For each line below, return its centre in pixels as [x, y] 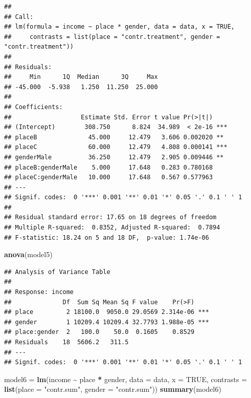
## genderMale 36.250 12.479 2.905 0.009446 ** [114, 157]
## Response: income [39, 292]
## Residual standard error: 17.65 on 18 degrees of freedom [110, 217]
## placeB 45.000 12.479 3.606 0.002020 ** [114, 137]
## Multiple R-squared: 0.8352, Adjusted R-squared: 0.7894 [112, 228]
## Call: [19, 17]
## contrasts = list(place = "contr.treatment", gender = [112, 37]
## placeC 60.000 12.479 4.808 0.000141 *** [116, 147]
